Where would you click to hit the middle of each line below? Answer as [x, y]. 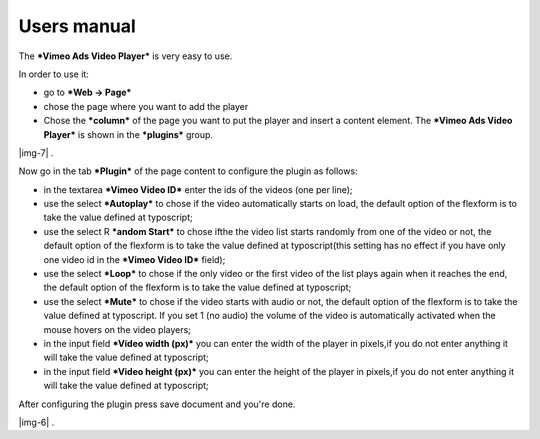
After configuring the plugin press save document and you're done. [157, 404]
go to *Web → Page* [87, 92]
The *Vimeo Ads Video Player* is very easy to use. [125, 56]
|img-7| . [36, 152]
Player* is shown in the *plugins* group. [128, 134]
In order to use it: [53, 74]
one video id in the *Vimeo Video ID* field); [134, 259]
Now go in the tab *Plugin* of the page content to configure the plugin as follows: [188, 171]
